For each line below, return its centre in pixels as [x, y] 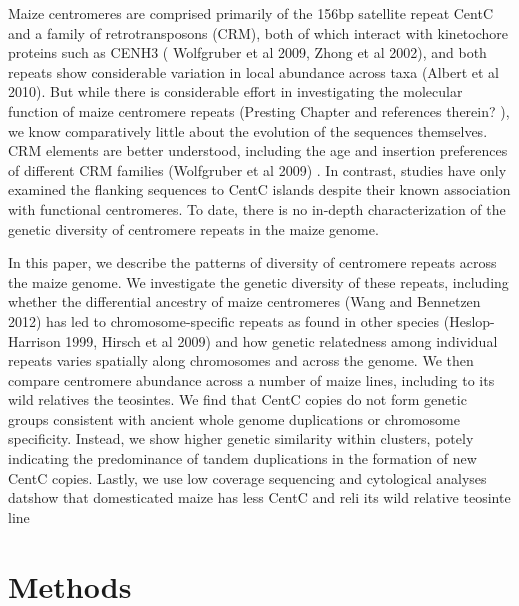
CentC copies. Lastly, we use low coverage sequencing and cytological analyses [247, 477]
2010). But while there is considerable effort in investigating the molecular [235, 91]
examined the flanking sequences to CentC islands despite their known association [259, 189]
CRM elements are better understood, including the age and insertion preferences [258, 150]
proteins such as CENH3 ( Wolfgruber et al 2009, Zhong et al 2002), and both [247, 52]
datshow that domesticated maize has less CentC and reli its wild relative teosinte [259, 497]
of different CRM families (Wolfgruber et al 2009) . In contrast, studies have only [257, 169]
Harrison [34, 340]
